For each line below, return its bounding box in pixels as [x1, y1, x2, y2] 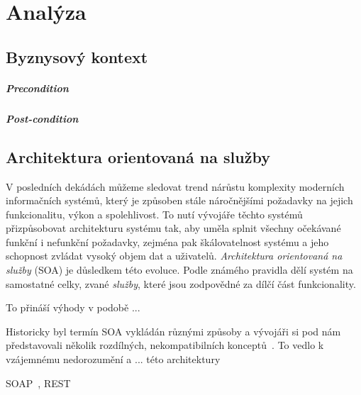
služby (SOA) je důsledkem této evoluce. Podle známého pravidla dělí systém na [6, 262, 353, 277]
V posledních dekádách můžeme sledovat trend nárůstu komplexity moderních [6, 179, 345, 194]
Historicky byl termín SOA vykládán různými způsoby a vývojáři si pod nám [6, 323, 341, 338]
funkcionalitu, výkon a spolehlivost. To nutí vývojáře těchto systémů [6, 206, 303, 221]
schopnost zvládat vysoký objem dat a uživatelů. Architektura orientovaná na [6, 248, 343, 263]
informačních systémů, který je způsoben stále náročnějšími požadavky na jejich [6, 193, 353, 208]
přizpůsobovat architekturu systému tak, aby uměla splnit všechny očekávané [6, 221, 341, 235]
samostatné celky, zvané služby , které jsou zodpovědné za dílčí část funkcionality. [6, 276, 356, 291]
